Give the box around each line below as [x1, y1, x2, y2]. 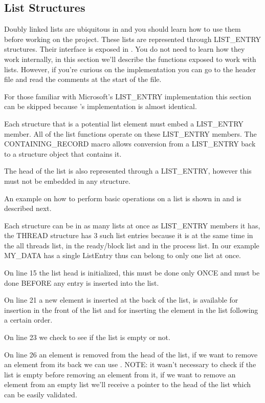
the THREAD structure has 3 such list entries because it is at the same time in [4, 230, 253, 241]
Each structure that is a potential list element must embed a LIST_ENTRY [4, 118, 244, 129]
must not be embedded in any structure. [4, 175, 130, 186]
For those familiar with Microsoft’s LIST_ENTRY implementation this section [4, 91, 252, 101]
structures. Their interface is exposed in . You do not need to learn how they [4, 44, 245, 54]
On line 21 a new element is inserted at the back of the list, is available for [4, 294, 238, 305]
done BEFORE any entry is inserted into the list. [4, 277, 159, 288]
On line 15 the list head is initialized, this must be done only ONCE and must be [4, 267, 260, 278]
